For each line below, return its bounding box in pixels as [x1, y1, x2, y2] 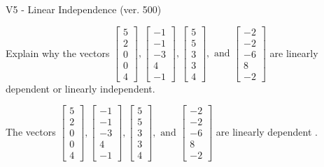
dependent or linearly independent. [6, 81, 155, 95]
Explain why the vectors [6, 45, 110, 60]
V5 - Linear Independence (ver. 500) [6, 2, 162, 16]
